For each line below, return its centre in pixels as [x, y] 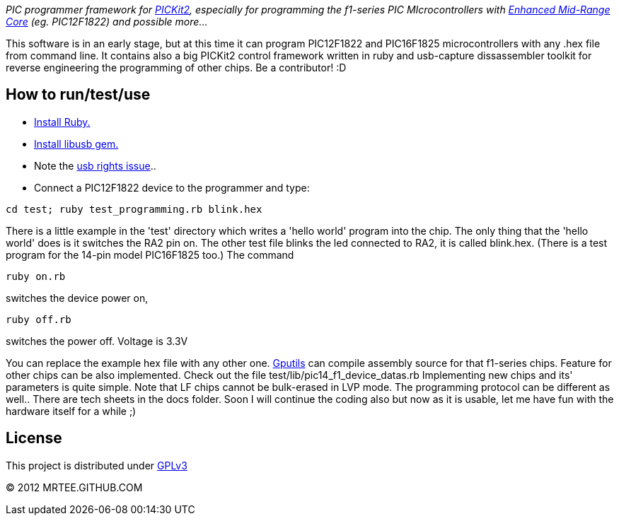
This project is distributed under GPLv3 [97, 465]
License [34, 438]
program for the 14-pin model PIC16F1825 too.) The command [150, 254]
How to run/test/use [78, 95]
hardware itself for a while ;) [71, 411]
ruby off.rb [39, 319]
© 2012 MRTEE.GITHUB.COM [74, 487]
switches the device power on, [77, 298]
